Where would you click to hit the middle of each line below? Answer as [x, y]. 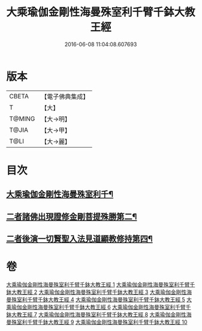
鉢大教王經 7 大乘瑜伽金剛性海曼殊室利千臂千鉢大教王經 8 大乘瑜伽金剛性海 [99, 314]
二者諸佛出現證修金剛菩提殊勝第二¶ [72, 216]
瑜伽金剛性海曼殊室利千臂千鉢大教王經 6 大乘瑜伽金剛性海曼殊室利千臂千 [101, 307]
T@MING [22, 119]
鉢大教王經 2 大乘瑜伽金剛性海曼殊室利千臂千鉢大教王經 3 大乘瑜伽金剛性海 [99, 292]
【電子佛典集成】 [65, 97]
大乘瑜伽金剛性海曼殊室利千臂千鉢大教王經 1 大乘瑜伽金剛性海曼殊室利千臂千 [101, 284]
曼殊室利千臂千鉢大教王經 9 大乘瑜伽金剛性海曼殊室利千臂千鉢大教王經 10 [97, 322]
